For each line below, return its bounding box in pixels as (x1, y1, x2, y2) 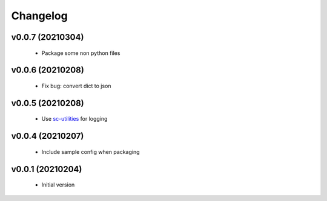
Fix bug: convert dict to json (41, 82, 111, 89)
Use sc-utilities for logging (41, 115, 108, 123)
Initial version (41, 181, 75, 188)
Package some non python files (41, 49, 121, 57)
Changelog (11, 9, 68, 22)
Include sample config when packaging (41, 148, 140, 155)
